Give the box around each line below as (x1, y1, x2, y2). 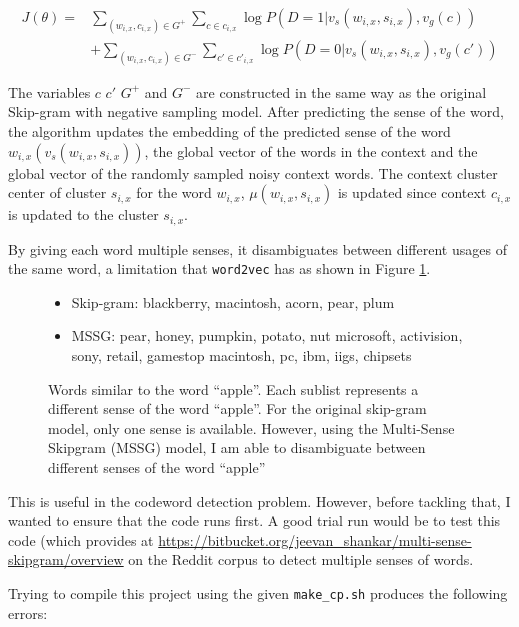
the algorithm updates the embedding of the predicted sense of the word (8, 120, 451, 141)
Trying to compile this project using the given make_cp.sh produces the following (8, 582, 508, 603)
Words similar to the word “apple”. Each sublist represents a (48, 378, 419, 399)
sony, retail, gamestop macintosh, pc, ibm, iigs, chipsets (71, 345, 412, 366)
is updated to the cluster (8, 204, 159, 225)
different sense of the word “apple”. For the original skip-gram (48, 398, 427, 419)
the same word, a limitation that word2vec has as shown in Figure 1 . (8, 258, 431, 279)
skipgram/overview (8, 549, 124, 570)
